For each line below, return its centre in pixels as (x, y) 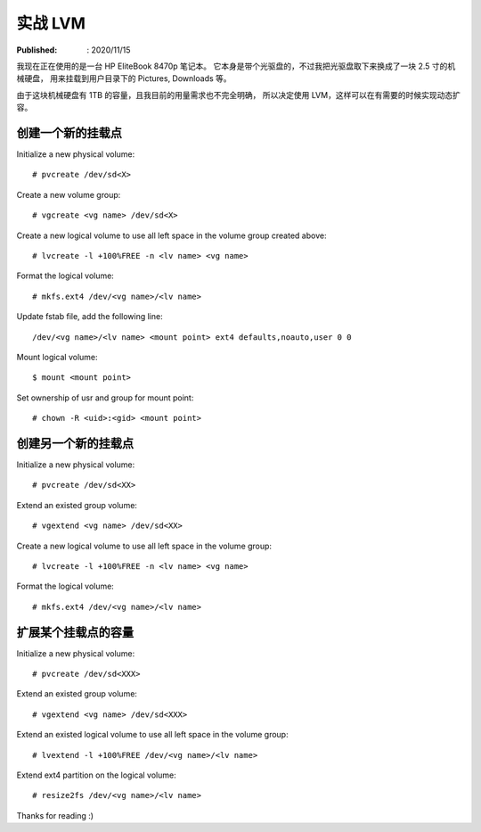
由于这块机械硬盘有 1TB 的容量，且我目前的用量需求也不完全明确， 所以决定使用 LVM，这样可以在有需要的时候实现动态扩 (238, 95)
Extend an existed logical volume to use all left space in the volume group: (152, 735)
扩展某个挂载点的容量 (75, 632)
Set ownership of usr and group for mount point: (105, 398)
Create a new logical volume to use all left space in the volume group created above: (171, 235)
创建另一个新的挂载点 (75, 443)
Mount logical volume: (57, 357)
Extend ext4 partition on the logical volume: (97, 775)
